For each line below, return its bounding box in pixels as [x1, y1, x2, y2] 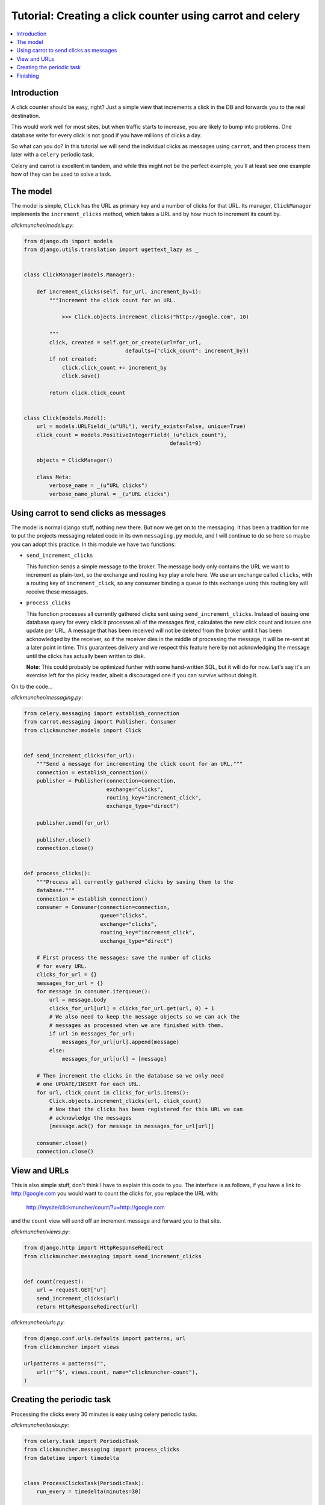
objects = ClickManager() [36, 456, 113, 464]
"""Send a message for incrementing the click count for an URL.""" [36, 760, 243, 768]
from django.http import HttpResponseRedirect [23, 1244, 164, 1252]
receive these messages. [26, 588, 88, 595]
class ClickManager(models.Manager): [23, 272, 135, 278]
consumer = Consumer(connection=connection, [36, 904, 170, 911]
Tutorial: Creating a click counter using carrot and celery [11, 9, 300, 22]
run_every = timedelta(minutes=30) [36, 1488, 141, 1495]
